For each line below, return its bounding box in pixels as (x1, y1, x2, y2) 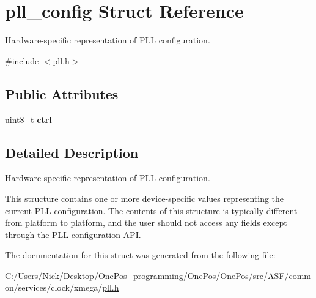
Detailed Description (5, 143, 139, 162)
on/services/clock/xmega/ (5, 281, 103, 294)
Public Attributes (5, 84, 119, 103)
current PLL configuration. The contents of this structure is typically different (5, 204, 298, 217)
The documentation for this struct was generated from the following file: (5, 248, 276, 261)
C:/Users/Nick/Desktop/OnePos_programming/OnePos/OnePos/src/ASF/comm (5, 269, 311, 281)
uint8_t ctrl (5, 113, 52, 125)
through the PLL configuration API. (5, 228, 141, 240)
